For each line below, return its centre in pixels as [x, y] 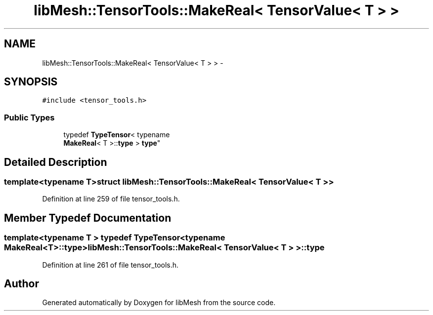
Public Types [29, 117]
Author [22, 284]
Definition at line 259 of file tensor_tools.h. [111, 199]
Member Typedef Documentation [88, 218]
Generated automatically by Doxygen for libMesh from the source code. [159, 303]
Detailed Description [56, 162]
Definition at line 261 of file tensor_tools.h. [110, 265]
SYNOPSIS [31, 82]
